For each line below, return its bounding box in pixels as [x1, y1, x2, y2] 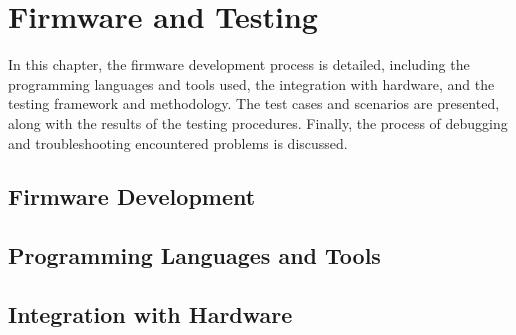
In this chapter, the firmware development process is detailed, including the [8, 54, 470, 75]
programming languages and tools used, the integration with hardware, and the [8, 73, 495, 94]
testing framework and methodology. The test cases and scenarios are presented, [8, 93, 500, 114]
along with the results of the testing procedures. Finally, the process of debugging [8, 112, 508, 133]
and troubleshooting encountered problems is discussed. [8, 132, 348, 153]
